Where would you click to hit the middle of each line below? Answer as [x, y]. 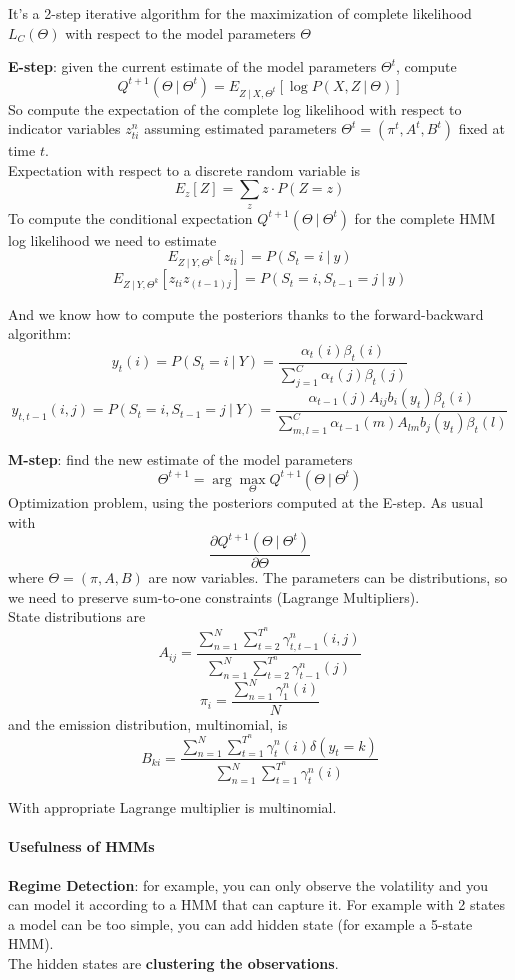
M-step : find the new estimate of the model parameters [180, 459]
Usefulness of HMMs [81, 846]
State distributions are [77, 616]
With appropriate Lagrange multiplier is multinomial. [172, 807]
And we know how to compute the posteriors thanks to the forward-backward [246, 313]
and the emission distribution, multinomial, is [148, 723]
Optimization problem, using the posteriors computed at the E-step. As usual [246, 501]
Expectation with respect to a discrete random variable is [184, 169]
